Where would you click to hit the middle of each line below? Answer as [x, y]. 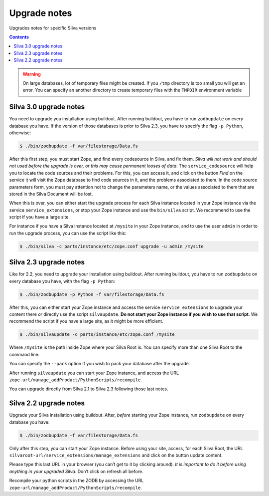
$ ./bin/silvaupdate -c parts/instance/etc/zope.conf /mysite [97, 335]
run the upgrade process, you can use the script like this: [68, 233]
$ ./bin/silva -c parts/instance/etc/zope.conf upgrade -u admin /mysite [112, 246]
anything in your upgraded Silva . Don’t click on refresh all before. [76, 471]
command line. [24, 354]
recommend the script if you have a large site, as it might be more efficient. [86, 321]
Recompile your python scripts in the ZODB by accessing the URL [76, 481]
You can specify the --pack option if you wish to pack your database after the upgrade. [100, 364]
